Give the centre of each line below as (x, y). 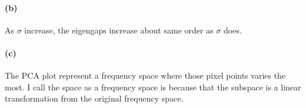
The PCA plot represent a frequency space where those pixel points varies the (145, 75)
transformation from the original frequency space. (94, 98)
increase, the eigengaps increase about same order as (119, 30)
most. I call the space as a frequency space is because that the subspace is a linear (153, 87)
